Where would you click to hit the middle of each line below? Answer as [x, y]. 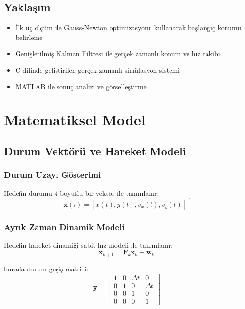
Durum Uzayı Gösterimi [53, 175]
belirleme [29, 37]
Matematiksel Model [75, 120]
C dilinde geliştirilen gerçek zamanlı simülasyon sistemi [98, 69]
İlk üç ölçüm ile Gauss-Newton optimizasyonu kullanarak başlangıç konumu [128, 28]
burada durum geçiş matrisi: [46, 268]
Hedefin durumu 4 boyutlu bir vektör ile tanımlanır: [82, 193]
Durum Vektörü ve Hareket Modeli [95, 150]
